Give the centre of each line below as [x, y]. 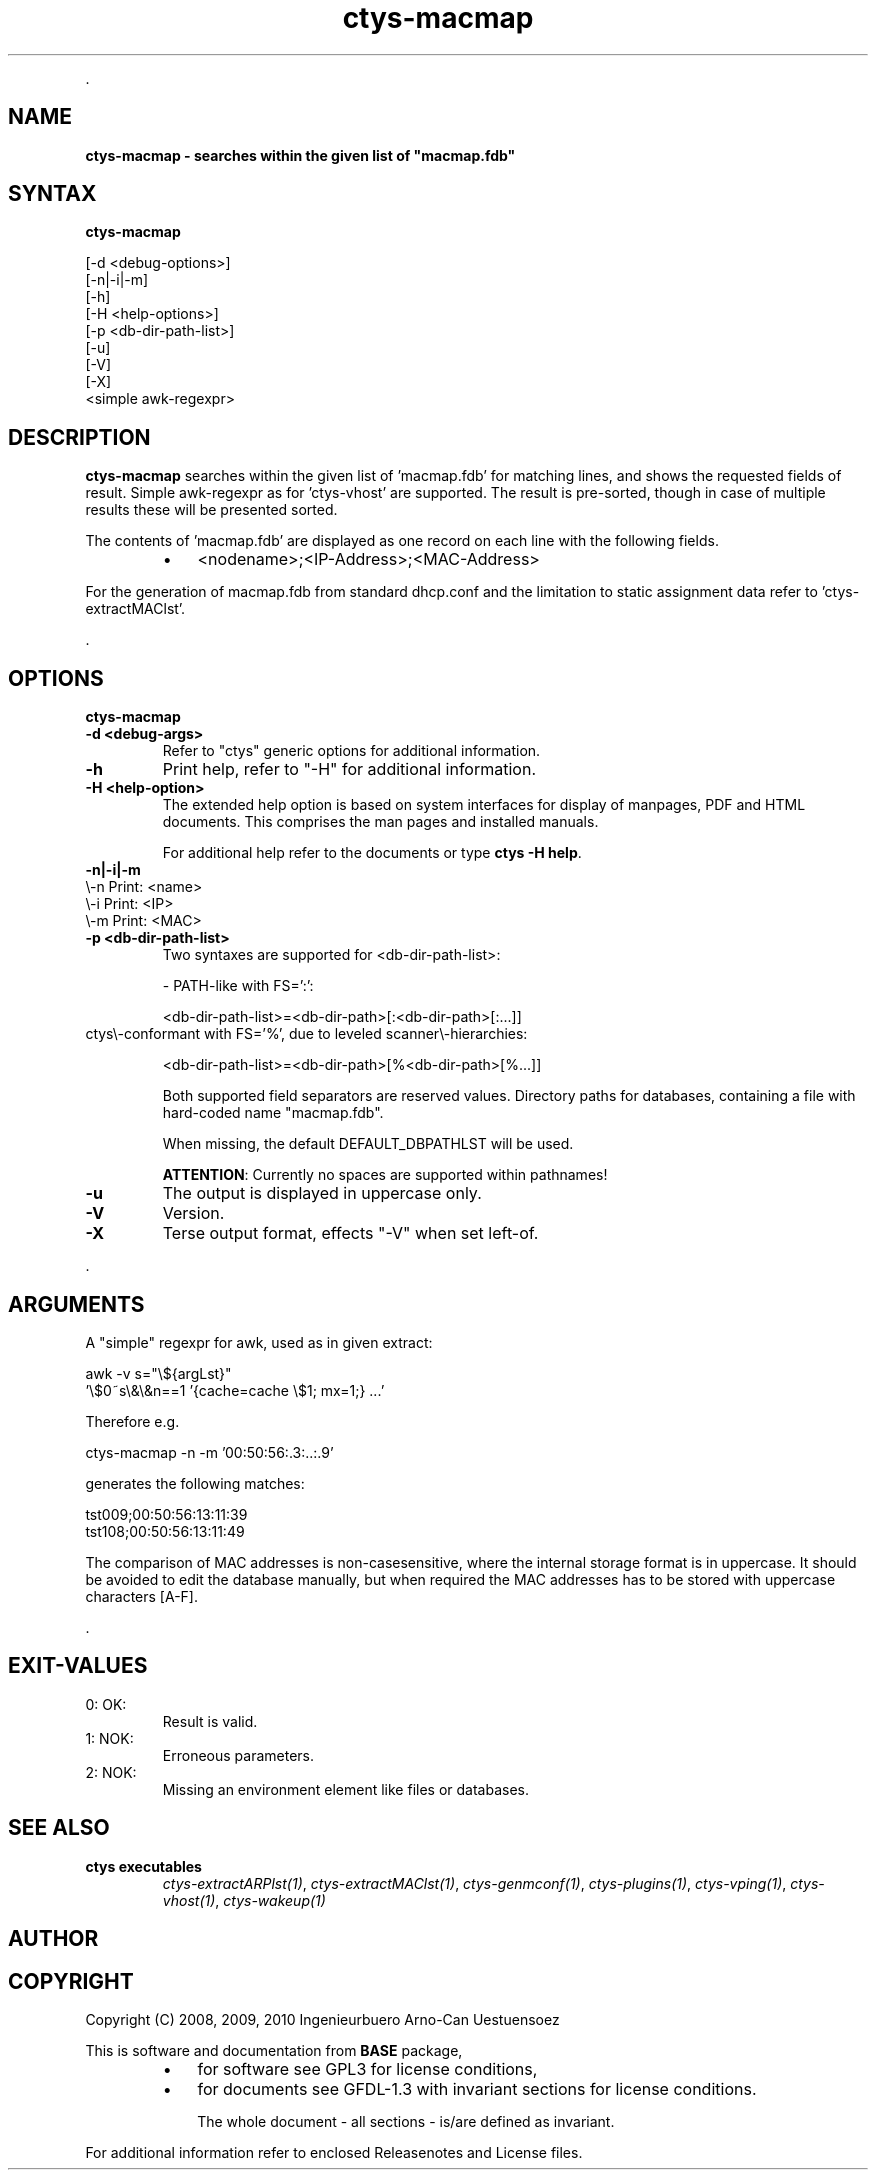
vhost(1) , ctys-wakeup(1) [244, 1900]
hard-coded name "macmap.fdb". [273, 1113]
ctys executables [143, 1866]
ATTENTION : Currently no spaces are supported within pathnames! [385, 1175]
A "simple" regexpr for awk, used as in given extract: [259, 1342]
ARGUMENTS [76, 1304]
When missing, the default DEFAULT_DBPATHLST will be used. [368, 1144]
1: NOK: [109, 1738]
